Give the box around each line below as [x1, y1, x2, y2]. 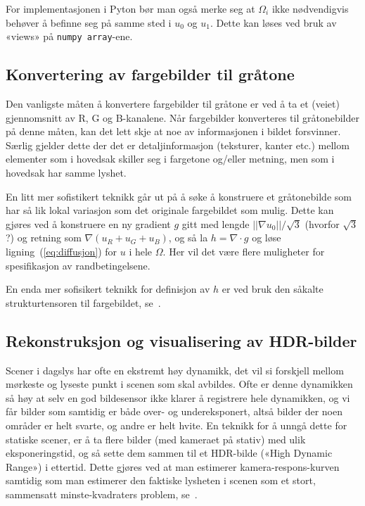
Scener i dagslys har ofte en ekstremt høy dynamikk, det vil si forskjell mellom [6, 362, 344, 377]
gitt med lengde [181, 216, 250, 231]
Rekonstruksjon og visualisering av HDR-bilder [6, 329, 357, 351]
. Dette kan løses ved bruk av [210, 15, 337, 30]
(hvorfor [305, 216, 340, 231]
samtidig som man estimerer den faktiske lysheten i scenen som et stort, [6, 473, 316, 488]
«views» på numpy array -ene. [6, 29, 133, 44]
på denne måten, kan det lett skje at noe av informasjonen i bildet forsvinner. [6, 124, 341, 139]
